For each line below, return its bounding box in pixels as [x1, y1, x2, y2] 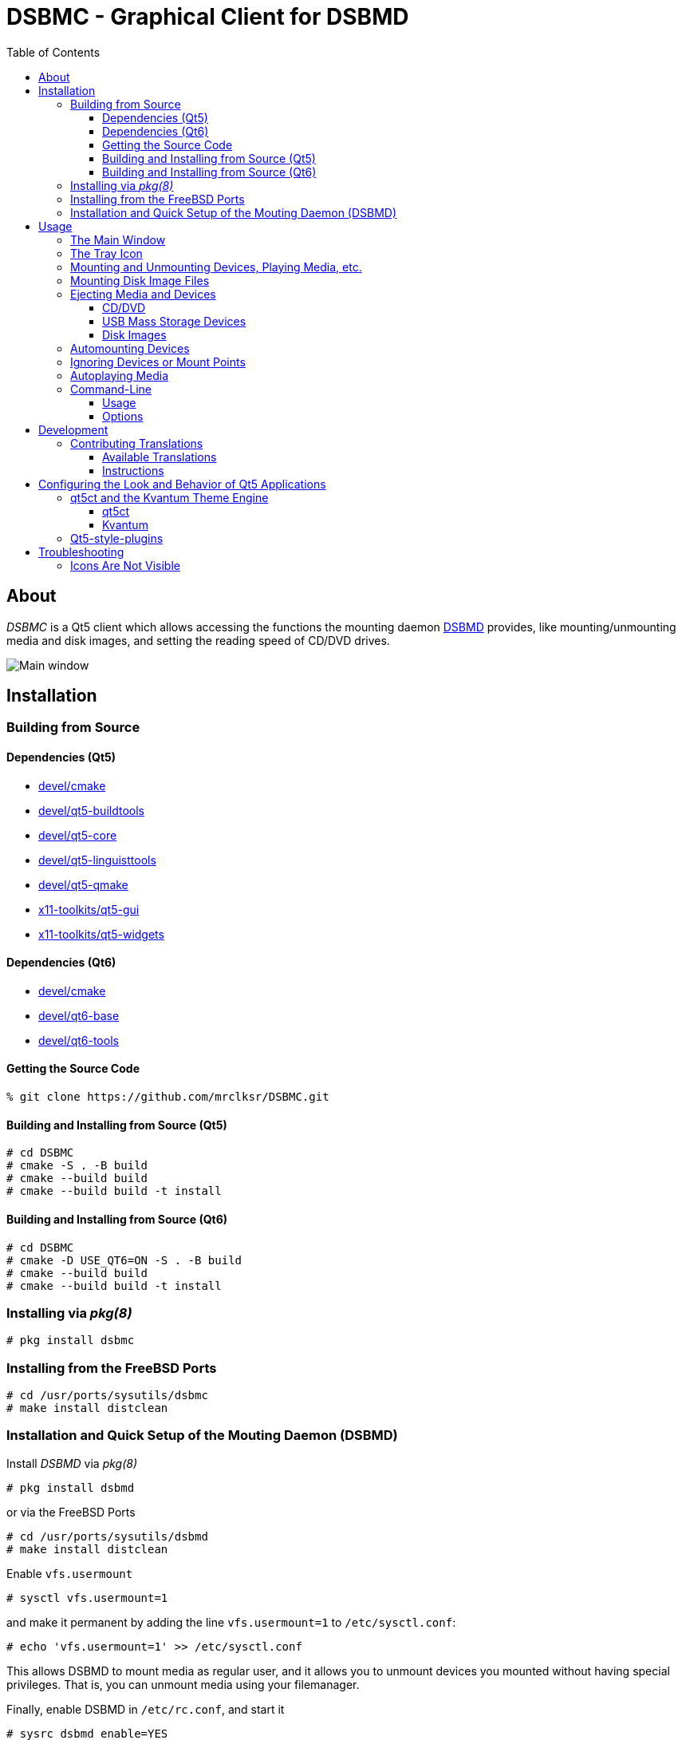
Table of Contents [6, 45, 101, 59]
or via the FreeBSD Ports [6, 1505, 136, 1519]
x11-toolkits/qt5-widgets [38, 927, 164, 941]
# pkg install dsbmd [6, 1481, 135, 1494]
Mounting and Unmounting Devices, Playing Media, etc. [70, 259, 362, 274]
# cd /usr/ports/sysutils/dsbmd [6, 1529, 208, 1543]
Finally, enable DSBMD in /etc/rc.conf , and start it [6, 1702, 285, 1716]
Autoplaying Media [70, 368, 169, 382]
